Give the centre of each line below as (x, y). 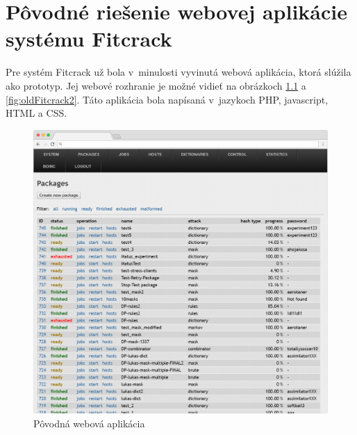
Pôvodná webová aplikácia (89, 423)
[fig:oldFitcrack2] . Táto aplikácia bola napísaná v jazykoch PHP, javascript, (167, 99)
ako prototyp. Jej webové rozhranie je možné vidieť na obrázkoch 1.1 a (156, 85)
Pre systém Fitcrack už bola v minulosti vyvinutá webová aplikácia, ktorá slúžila (178, 72)
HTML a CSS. (36, 113)
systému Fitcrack (89, 39)
